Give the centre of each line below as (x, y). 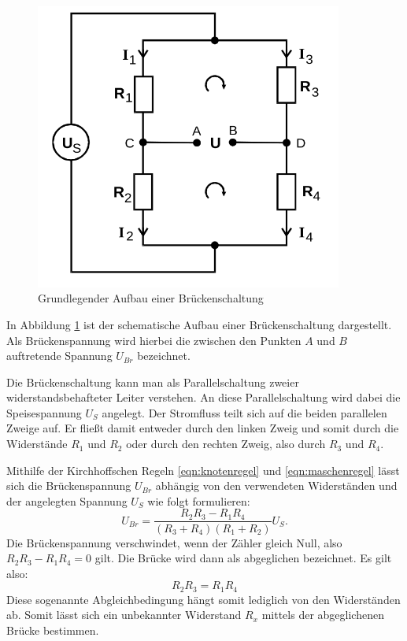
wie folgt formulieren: (199, 500)
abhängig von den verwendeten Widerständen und (276, 485)
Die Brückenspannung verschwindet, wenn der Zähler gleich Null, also (174, 542)
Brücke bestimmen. (53, 630)
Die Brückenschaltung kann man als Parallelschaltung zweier (153, 382)
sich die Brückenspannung (69, 485)
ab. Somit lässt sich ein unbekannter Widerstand (124, 615)
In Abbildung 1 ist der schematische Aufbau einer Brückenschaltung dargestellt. (199, 324)
